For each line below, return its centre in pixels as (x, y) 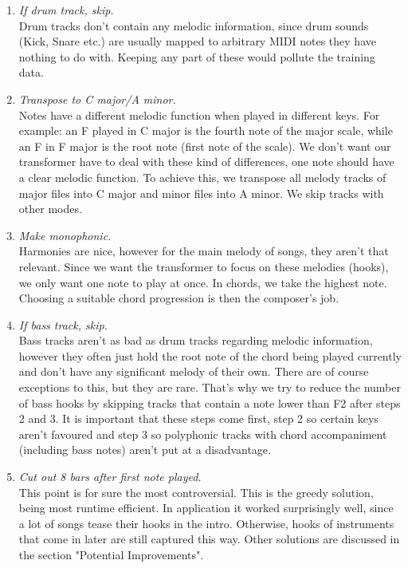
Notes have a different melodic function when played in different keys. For (199, 114)
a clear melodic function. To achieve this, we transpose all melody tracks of (202, 177)
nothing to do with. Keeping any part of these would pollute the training (197, 56)
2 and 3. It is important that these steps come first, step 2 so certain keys (198, 418)
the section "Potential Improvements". (111, 554)
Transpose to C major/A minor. (97, 99)
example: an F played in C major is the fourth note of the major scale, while (206, 130)
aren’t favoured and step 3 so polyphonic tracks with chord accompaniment (203, 434)
